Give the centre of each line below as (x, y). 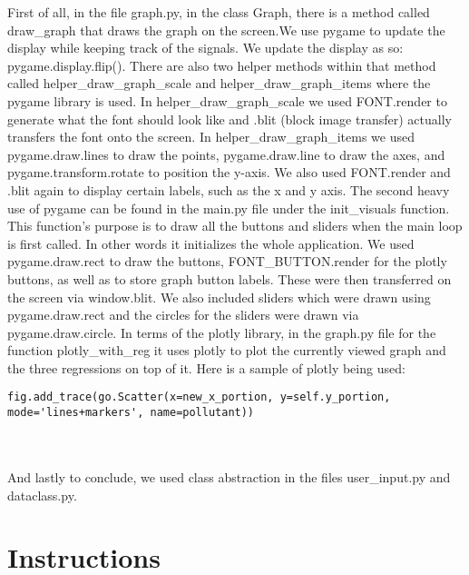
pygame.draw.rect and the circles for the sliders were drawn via (183, 315)
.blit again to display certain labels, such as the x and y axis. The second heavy (229, 189)
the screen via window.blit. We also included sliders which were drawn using (219, 297)
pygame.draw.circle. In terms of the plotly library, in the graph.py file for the (222, 332)
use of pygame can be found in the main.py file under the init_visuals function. (229, 208)
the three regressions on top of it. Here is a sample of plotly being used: (206, 367)
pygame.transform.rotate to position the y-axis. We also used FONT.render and (229, 172)
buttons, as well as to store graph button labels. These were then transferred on (230, 278)
